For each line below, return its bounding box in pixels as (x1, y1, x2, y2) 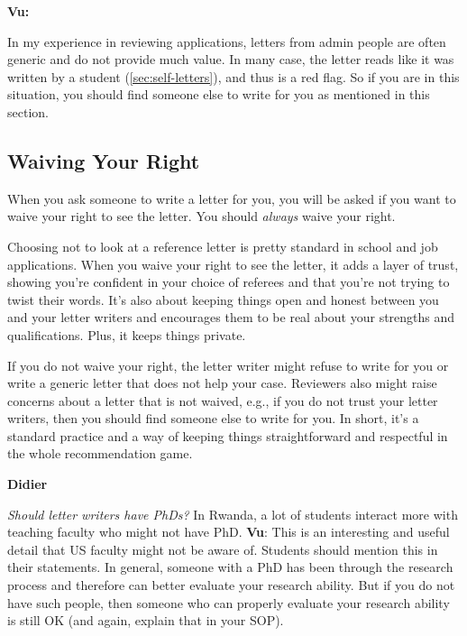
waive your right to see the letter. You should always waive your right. (7, 207, 396, 226)
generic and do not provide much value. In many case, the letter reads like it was (7, 50, 454, 69)
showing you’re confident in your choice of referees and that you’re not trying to (7, 272, 450, 291)
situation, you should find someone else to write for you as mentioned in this (7, 85, 430, 104)
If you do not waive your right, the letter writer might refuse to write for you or (7, 355, 449, 374)
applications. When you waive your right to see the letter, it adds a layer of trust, (7, 254, 459, 273)
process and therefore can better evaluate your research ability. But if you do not (7, 576, 455, 595)
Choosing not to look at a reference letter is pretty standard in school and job (7, 236, 438, 255)
